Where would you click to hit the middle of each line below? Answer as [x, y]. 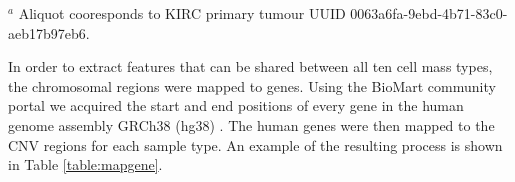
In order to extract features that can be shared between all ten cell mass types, [250, 66]
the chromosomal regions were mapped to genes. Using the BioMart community [252, 85]
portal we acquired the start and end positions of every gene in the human [236, 105]
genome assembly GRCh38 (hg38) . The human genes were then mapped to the [251, 124]
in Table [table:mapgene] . [85, 164]
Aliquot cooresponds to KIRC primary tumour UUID [182, 13]
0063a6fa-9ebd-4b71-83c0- [429, 13]
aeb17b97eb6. [49, 32]
